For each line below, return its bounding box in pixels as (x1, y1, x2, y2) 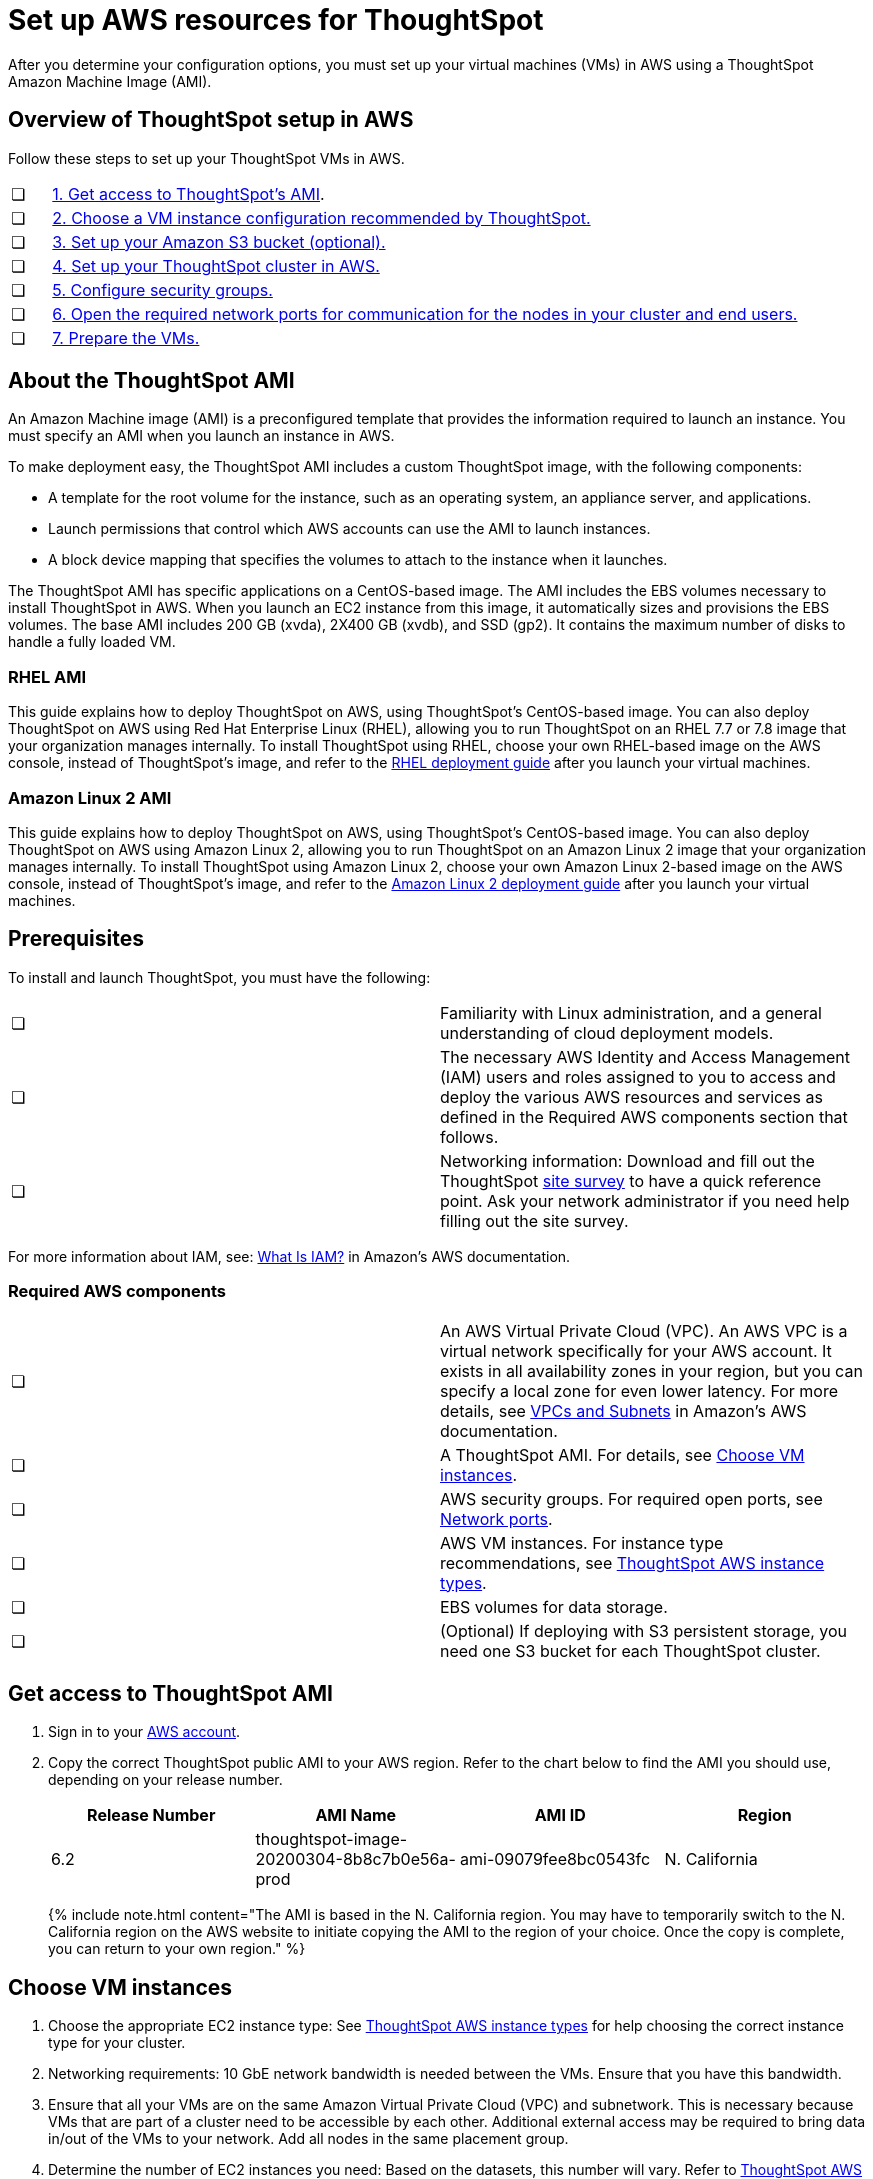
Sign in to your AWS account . (48, 1723, 241, 1741)
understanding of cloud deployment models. (440, 1022, 774, 1043)
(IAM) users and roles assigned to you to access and (440, 1066, 836, 1087)
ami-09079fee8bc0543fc (460, 1849, 651, 1870)
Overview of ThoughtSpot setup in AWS (8, 107, 414, 133)
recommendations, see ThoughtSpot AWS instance (440, 1552, 825, 1573)
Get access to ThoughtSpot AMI (8, 1680, 333, 1706)
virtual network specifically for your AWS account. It (440, 1340, 832, 1361)
